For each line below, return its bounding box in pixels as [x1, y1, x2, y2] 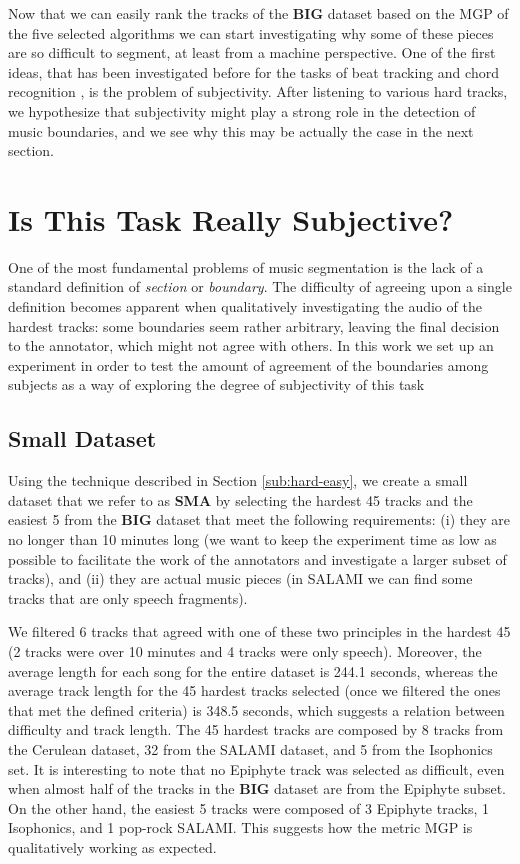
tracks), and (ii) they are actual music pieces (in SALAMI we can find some [8, 568, 473, 589]
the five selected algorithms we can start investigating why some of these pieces [8, 22, 494, 43]
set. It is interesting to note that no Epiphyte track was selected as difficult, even [8, 758, 505, 779]
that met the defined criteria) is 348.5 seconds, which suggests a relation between [8, 699, 505, 720]
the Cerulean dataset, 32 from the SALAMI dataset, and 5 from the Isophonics [8, 738, 493, 759]
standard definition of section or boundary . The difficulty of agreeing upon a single [8, 276, 512, 297]
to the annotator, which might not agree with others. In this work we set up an [8, 335, 494, 356]
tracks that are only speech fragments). [8, 587, 248, 608]
